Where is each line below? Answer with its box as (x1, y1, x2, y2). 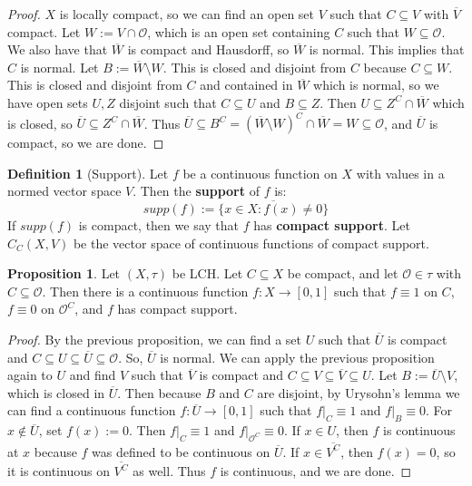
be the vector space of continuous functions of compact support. (73, 233, 429, 252)
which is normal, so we (313, 75, 439, 94)
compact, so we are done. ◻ (7, 133, 164, 152)
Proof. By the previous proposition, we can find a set (7, 330, 302, 349)
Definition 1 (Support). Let (7, 163, 169, 182)
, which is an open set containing (147, 22, 330, 41)
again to (7, 365, 53, 384)
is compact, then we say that (78, 216, 239, 235)
